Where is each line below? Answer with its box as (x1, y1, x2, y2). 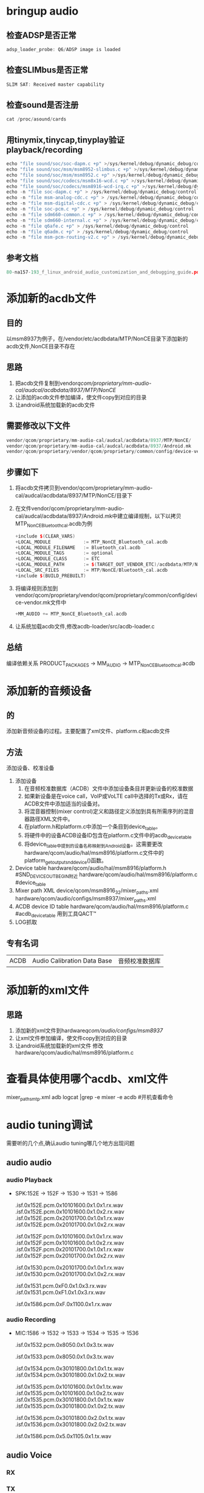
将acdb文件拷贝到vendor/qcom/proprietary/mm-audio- (15, 484, 153, 491)
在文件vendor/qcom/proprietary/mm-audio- (15, 505, 124, 512)
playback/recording (6, 144, 83, 155)
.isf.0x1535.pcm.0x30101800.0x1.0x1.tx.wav (15, 1396, 124, 1403)
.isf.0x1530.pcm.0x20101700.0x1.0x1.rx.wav (15, 1263, 124, 1271)
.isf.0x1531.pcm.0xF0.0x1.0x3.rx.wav (15, 1282, 107, 1289)
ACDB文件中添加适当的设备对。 (24, 800, 103, 807)
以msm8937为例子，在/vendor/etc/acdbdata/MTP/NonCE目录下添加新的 (6, 335, 188, 342)
